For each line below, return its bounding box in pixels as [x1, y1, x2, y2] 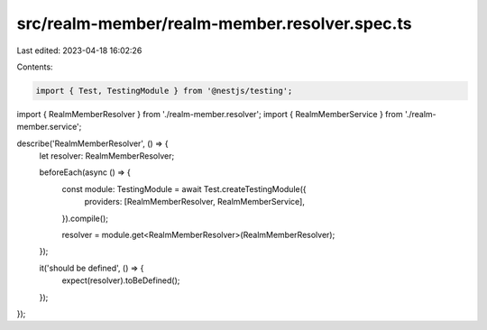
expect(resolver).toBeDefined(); [61, 275, 180, 286]
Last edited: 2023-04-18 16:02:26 [16, 45, 142, 56]
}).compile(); [61, 213, 108, 224]
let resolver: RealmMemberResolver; [39, 151, 175, 161]
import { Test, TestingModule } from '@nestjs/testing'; [35, 86, 293, 96]
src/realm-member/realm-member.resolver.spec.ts [16, 14, 412, 33]
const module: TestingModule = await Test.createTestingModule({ [61, 183, 307, 194]
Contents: [16, 61, 53, 72]
